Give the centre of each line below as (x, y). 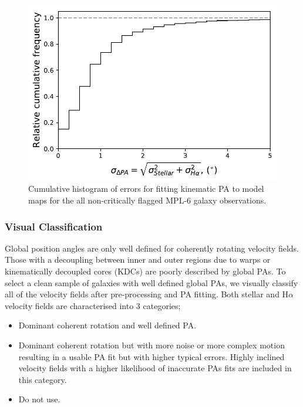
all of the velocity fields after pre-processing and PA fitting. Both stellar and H (147, 294)
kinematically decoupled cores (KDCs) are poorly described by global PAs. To (145, 271)
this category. (43, 379)
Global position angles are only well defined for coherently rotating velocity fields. (152, 248)
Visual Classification (54, 226)
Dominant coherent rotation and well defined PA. (107, 325)
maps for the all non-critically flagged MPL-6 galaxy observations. (147, 200)
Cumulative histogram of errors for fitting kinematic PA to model (146, 189)
